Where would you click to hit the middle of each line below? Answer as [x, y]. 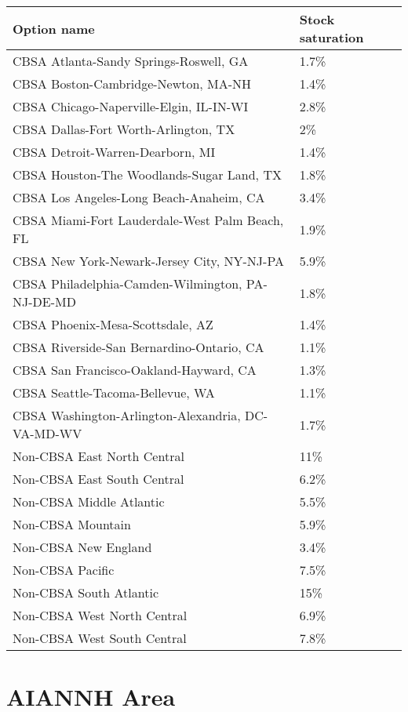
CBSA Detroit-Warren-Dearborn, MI [114, 152]
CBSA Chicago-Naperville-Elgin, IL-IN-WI [131, 106]
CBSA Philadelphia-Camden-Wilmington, [127, 283]
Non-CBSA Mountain [72, 524]
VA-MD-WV [47, 433]
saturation [331, 37]
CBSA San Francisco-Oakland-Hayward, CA [135, 370]
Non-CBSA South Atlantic [86, 592]
